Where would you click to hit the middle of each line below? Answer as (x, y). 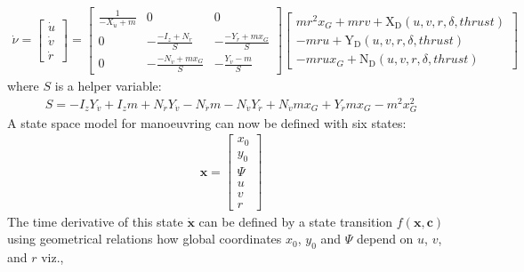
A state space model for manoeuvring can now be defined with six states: (207, 122)
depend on (385, 239)
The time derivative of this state (95, 221)
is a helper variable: (108, 85)
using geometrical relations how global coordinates (145, 239)
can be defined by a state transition (296, 221)
